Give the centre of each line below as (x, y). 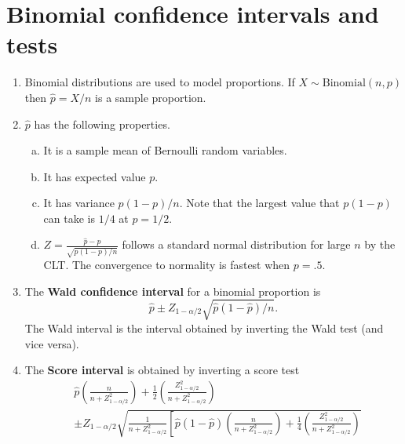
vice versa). (52, 343)
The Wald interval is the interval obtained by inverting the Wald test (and (204, 328)
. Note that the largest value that (259, 203)
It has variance (79, 203)
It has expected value (95, 176)
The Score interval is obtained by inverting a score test (162, 370)
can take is (69, 218)
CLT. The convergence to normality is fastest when (167, 265)
